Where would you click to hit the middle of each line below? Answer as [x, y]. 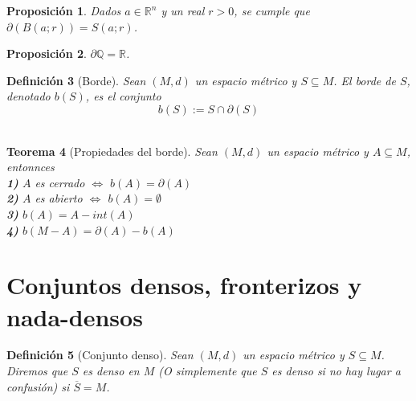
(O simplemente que [208, 371]
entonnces [31, 167]
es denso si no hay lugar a [336, 371]
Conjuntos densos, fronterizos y [184, 285]
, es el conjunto [123, 96]
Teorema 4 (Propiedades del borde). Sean [112, 151]
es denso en [111, 371]
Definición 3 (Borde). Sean [76, 80]
